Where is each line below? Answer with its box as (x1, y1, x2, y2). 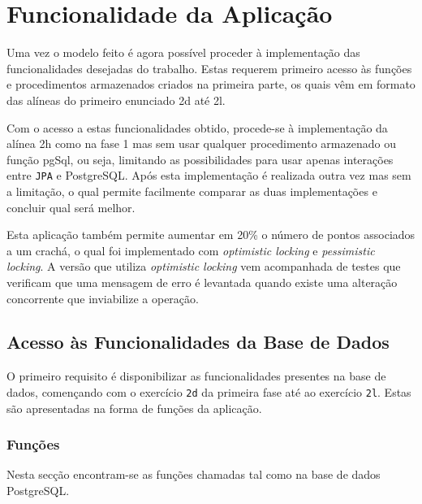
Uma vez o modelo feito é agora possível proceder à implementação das (6, 44, 360, 61)
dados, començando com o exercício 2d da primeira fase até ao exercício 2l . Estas (6, 383, 411, 400)
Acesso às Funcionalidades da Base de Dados (6, 329, 390, 354)
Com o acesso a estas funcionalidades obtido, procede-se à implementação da (6, 119, 388, 136)
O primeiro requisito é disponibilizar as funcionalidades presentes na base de (6, 367, 386, 385)
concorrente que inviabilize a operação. (6, 289, 199, 306)
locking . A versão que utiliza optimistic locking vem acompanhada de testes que (6, 258, 401, 275)
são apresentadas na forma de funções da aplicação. (6, 399, 262, 416)
